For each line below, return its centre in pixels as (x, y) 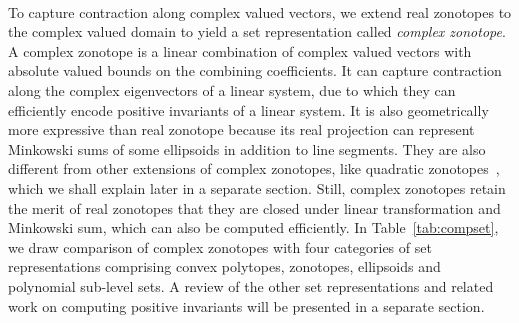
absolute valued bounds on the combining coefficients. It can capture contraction (255, 70)
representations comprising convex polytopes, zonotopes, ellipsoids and (224, 266)
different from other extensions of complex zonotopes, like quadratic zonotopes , (254, 168)
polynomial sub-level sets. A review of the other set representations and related (251, 285)
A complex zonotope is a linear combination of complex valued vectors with (240, 50)
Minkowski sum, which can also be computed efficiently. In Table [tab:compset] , (253, 227)
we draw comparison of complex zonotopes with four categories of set (220, 246)
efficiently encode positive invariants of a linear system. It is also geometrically (248, 109)
